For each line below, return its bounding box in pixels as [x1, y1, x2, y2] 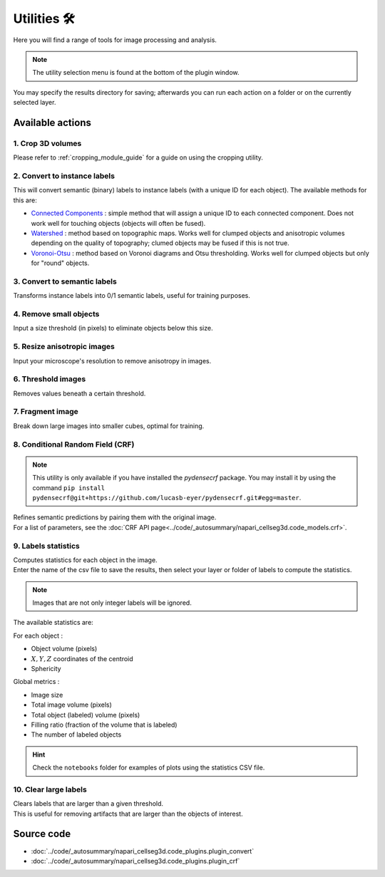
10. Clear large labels [13, 784, 87, 794]
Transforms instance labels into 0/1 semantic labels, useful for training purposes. [13, 291, 251, 300]
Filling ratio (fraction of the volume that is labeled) [31, 720, 178, 729]
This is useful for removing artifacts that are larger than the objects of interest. [13, 809, 243, 818]
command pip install [32, 483, 106, 492]
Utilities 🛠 [13, 11, 75, 26]
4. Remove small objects [13, 309, 100, 319]
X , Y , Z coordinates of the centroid [31, 654, 133, 663]
